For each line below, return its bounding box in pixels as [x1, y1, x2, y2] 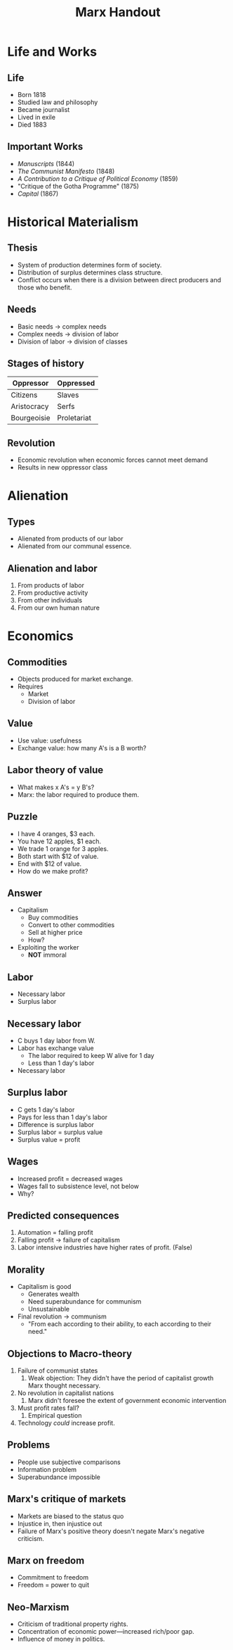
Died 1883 [17, 120, 47, 129]
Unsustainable [27, 1305, 70, 1314]
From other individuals [17, 596, 83, 605]
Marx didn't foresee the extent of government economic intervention [27, 1397, 227, 1404]
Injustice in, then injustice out [17, 1519, 102, 1528]
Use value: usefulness [17, 736, 82, 745]
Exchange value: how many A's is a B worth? [17, 743, 147, 752]
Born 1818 [17, 91, 46, 99]
